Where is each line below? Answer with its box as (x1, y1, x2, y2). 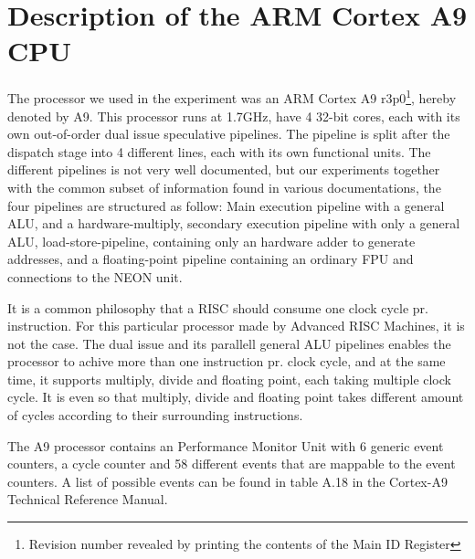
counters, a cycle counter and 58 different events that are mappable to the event (7, 454, 456, 473)
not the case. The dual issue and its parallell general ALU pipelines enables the (7, 333, 451, 353)
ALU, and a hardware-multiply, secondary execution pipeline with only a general (7, 214, 460, 233)
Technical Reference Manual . (7, 490, 168, 509)
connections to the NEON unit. (7, 267, 183, 286)
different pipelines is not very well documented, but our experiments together (7, 160, 440, 179)
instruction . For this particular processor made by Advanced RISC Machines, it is (7, 316, 465, 335)
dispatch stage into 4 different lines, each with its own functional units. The (7, 142, 431, 161)
